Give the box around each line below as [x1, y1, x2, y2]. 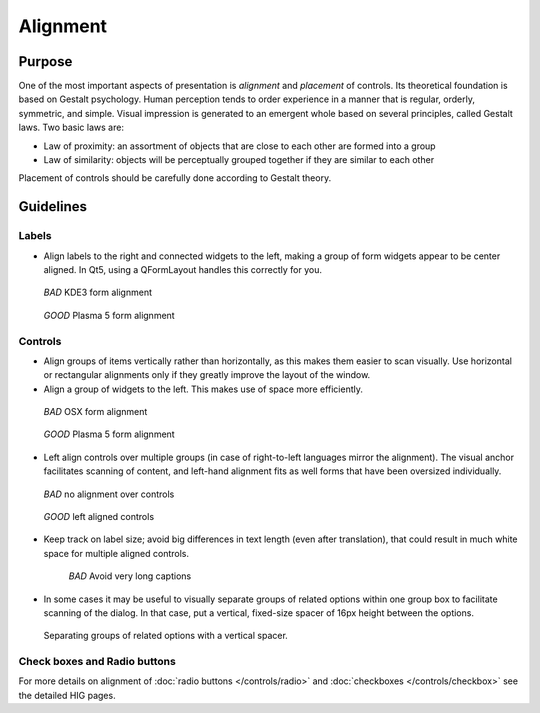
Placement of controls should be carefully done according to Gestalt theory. [18, 172, 332, 184]
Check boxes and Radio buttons [18, 655, 177, 669]
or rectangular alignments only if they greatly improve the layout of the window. [43, 369, 371, 381]
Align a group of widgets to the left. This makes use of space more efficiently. [43, 383, 364, 395]
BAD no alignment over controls [43, 488, 175, 500]
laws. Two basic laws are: [18, 121, 125, 134]
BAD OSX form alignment [43, 406, 148, 418]
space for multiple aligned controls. [43, 547, 190, 559]
